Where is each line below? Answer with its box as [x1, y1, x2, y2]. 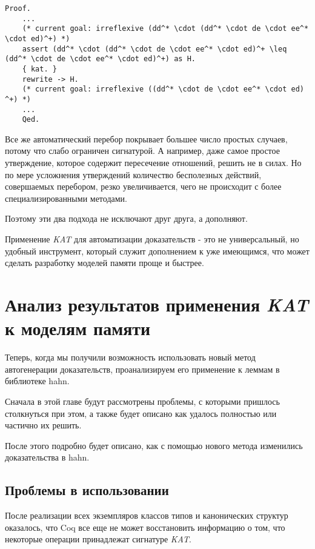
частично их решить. [5, 419, 82, 431]
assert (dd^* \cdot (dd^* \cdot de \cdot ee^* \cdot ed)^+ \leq [22, 44, 287, 53]
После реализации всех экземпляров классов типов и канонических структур [5, 509, 288, 522]
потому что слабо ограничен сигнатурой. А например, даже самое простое [5, 144, 280, 157]
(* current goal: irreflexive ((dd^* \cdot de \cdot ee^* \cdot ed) [22, 85, 304, 94]
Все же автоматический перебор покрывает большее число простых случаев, [5, 132, 288, 145]
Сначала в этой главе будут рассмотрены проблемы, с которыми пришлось [5, 394, 280, 407]
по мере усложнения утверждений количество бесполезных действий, [5, 168, 262, 181]
